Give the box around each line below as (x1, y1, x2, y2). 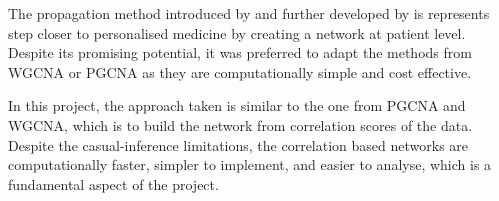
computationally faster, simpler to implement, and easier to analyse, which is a (8, 154, 492, 175)
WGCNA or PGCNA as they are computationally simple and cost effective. (8, 61, 472, 82)
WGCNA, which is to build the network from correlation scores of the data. (8, 114, 473, 135)
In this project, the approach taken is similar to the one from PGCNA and (8, 95, 466, 116)
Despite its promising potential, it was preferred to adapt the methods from (8, 42, 472, 63)
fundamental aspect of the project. (8, 173, 219, 194)
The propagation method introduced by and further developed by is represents (8, 3, 490, 23)
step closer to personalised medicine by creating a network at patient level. (8, 22, 466, 43)
